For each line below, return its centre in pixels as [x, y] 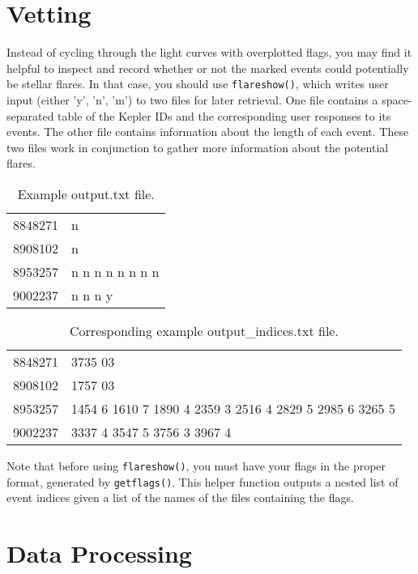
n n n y [92, 295]
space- [397, 99]
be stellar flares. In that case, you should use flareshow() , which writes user [198, 84]
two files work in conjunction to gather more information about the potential [198, 147]
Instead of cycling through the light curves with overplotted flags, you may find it [209, 52]
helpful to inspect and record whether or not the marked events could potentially [208, 68]
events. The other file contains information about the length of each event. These [208, 132]
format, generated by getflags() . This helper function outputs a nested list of [203, 481]
